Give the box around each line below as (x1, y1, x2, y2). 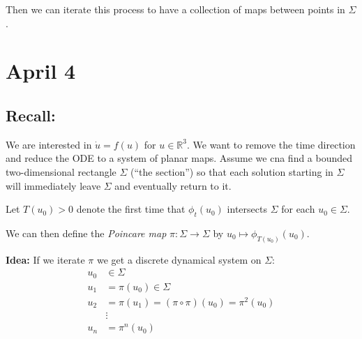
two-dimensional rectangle (6, 164, 116, 179)
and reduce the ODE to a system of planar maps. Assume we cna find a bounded (6, 151, 353, 165)
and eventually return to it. (114, 178, 232, 193)
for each (281, 202, 315, 216)
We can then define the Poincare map (6, 225, 167, 240)
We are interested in (6, 137, 92, 151)
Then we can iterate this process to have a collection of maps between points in (6, 2, 345, 16)
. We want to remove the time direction (186, 137, 356, 151)
